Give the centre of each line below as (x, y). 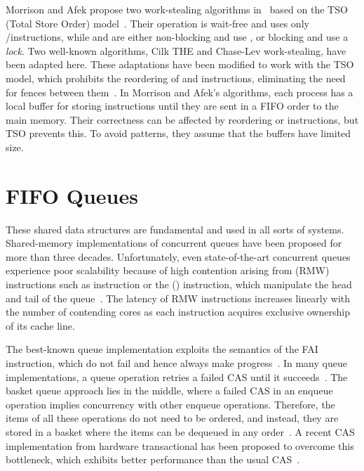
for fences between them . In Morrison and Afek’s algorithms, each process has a (180, 92)
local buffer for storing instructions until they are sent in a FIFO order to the (172, 106)
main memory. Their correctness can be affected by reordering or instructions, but (182, 119)
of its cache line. (40, 325)
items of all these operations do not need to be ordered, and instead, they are (172, 418)
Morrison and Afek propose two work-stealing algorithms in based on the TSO (177, 9)
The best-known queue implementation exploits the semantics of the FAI (162, 349)
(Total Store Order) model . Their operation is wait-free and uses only (157, 23)
